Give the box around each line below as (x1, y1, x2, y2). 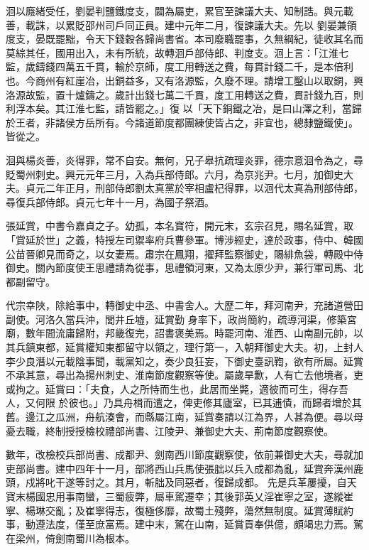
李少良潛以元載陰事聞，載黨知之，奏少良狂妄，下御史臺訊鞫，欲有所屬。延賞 (6, 353, 363, 368)
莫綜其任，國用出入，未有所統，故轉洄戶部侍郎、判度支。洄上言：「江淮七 (6, 45, 348, 60)
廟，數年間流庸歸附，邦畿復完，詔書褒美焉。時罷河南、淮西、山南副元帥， (6, 325, 353, 340)
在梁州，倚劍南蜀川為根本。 (6, 530, 135, 545)
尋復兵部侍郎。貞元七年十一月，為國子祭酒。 (6, 194, 214, 209)
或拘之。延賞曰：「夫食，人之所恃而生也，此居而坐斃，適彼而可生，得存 (6, 381, 338, 396)
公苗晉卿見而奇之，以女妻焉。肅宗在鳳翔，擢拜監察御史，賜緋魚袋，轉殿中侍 (6, 246, 363, 261)
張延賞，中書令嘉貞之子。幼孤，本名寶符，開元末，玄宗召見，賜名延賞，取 (6, 218, 353, 233)
